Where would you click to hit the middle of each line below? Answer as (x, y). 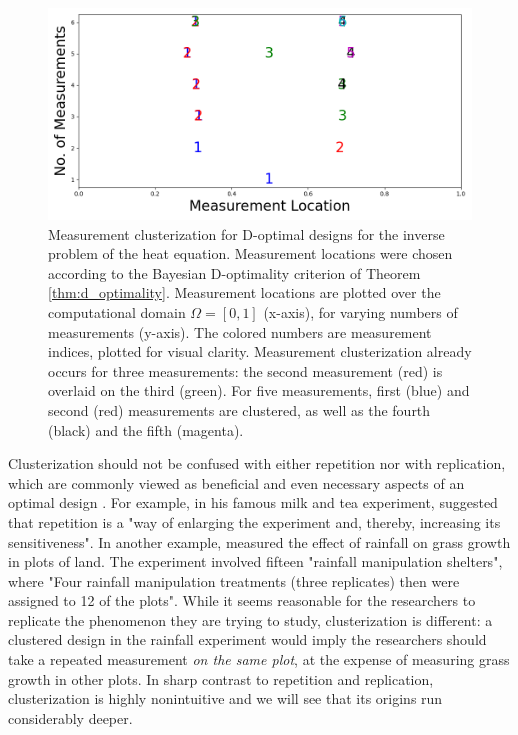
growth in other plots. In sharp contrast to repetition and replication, (221, 678)
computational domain (117, 311)
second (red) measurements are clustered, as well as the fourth (239, 409)
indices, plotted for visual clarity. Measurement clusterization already (260, 351)
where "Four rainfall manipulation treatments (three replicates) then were (234, 580)
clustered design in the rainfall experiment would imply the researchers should (247, 639)
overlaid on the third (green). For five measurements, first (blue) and (259, 390)
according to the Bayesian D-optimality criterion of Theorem (234, 272)
